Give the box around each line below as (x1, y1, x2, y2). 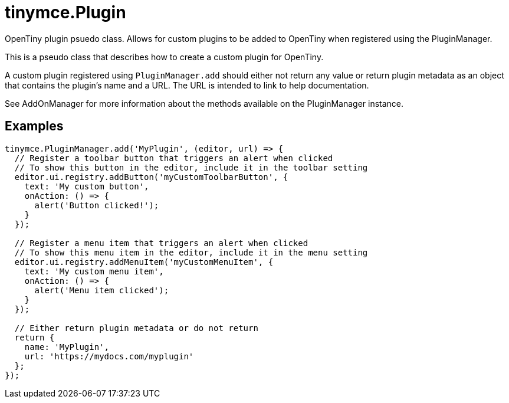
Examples (5, 119, 64, 134)
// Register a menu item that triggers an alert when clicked (14, 238, 308, 248)
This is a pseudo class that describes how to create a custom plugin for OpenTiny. (5, 51, 324, 62)
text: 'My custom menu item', (24, 266, 164, 276)
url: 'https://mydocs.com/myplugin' (24, 351, 194, 361)
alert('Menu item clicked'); (34, 285, 169, 295)
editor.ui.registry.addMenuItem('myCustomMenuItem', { (14, 257, 274, 267)
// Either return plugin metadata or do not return (14, 323, 258, 333)
